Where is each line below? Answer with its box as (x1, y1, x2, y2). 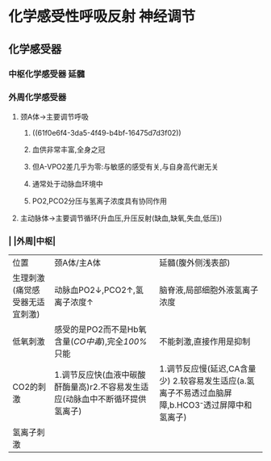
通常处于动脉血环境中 (31, 178, 103, 188)
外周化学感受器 (8, 92, 67, 103)
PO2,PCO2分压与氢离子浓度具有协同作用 (31, 195, 168, 206)
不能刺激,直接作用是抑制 (159, 336, 251, 347)
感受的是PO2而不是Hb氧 (54, 324, 147, 335)
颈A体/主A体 (54, 258, 101, 269)
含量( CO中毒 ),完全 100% (54, 336, 148, 347)
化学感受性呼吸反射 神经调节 (8, 7, 196, 26)
